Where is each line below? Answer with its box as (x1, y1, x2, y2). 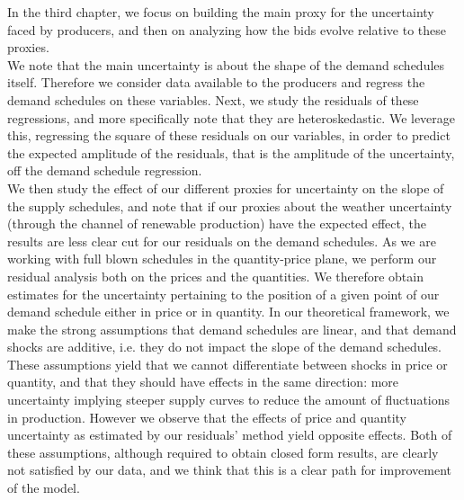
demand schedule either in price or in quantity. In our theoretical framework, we (7, 302, 450, 321)
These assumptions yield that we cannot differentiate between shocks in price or (7, 354, 448, 373)
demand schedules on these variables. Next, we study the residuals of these (7, 90, 419, 109)
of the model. (7, 478, 80, 497)
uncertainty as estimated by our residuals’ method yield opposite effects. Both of (7, 425, 452, 444)
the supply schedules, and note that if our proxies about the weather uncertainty (7, 196, 452, 215)
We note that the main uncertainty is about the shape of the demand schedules (7, 55, 445, 74)
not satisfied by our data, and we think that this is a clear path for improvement (7, 460, 451, 479)
